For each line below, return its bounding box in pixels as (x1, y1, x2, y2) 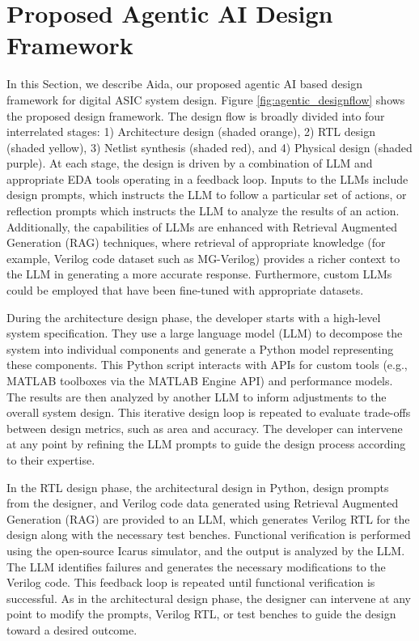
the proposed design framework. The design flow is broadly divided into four (6, 107, 385, 124)
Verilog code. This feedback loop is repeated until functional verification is (6, 574, 375, 591)
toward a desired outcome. (6, 621, 138, 638)
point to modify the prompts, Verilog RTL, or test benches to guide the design (6, 605, 396, 622)
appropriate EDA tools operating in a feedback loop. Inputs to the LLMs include (6, 170, 408, 187)
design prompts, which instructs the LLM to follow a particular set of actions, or (6, 186, 407, 203)
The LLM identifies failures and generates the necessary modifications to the (6, 558, 386, 575)
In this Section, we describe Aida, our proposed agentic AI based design (6, 75, 362, 92)
